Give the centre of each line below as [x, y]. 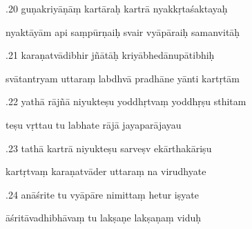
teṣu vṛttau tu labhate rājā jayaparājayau [94, 124]
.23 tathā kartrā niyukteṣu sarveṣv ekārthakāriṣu [109, 148]
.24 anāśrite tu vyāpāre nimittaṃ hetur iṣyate [102, 194]
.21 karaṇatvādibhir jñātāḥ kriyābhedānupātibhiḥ [110, 55]
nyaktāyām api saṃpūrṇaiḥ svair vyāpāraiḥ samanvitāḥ [123, 31]
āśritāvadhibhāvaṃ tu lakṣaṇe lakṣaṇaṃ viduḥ [104, 218]
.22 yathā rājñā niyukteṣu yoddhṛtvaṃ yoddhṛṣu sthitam [126, 101]
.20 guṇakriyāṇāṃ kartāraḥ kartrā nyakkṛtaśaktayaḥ [117, 8]
